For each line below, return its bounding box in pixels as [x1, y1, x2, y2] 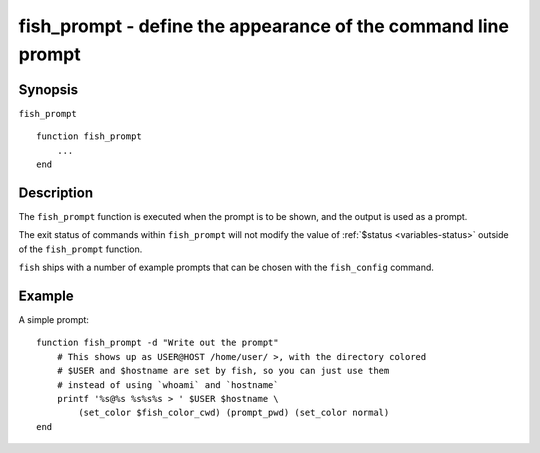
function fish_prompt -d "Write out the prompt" [36, 337, 279, 349]
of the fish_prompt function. [18, 243, 143, 255]
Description [18, 184, 94, 201]
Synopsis [18, 81, 79, 98]
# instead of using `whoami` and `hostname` [56, 379, 279, 390]
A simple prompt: [18, 314, 90, 326]
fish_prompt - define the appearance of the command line [18, 15, 510, 37]
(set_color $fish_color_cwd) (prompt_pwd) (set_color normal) [78, 407, 390, 419]
